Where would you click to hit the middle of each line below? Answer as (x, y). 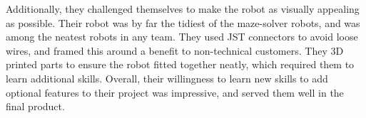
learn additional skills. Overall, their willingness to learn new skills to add (167, 78)
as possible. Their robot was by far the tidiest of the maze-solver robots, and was (183, 22)
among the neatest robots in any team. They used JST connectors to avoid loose (182, 37)
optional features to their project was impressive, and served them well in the (175, 92)
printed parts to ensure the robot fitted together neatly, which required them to (180, 64)
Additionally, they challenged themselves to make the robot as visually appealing (183, 9)
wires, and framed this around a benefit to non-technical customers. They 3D (175, 50)
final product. (35, 106)
